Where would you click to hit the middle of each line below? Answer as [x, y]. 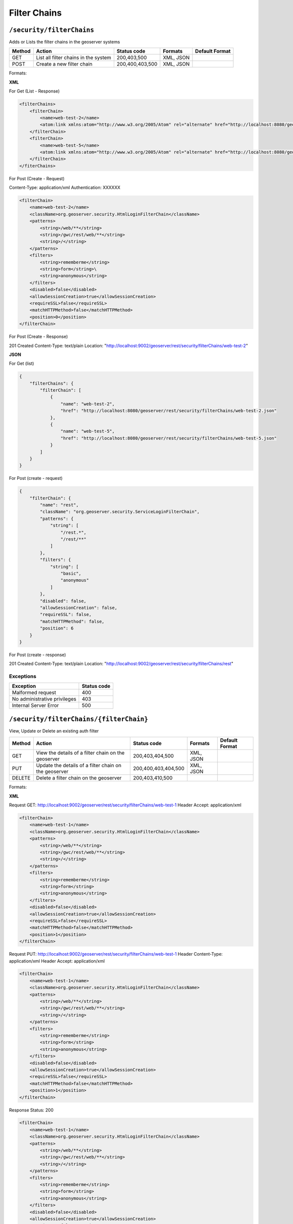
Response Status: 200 [31, 1110]
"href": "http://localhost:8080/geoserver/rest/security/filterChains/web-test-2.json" [168, 411]
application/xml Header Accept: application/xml [57, 961]
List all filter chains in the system [74, 58]
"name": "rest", [59, 505]
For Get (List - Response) [34, 91]
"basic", [71, 574]
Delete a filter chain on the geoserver [79, 778]
